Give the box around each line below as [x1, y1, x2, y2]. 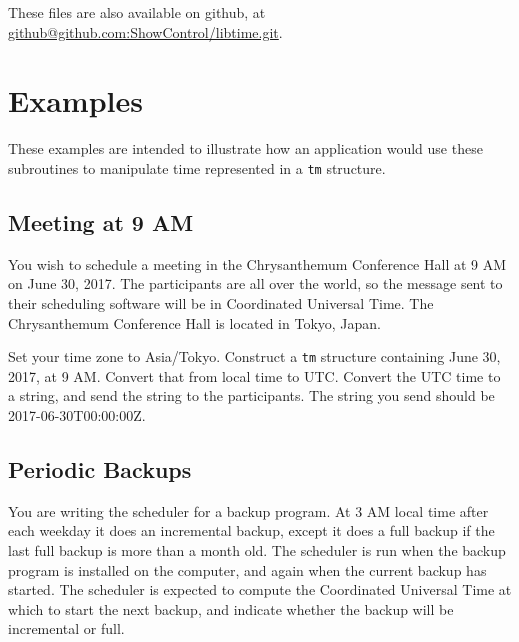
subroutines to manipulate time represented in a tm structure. [8, 157, 386, 178]
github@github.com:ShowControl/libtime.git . [8, 21, 283, 42]
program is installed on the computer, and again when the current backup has [8, 559, 487, 580]
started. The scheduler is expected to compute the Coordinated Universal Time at [8, 579, 512, 600]
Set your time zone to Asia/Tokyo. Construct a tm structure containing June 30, [8, 346, 501, 367]
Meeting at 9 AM [8, 206, 194, 237]
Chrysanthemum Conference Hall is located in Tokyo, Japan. [8, 312, 381, 333]
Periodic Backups [8, 453, 192, 484]
